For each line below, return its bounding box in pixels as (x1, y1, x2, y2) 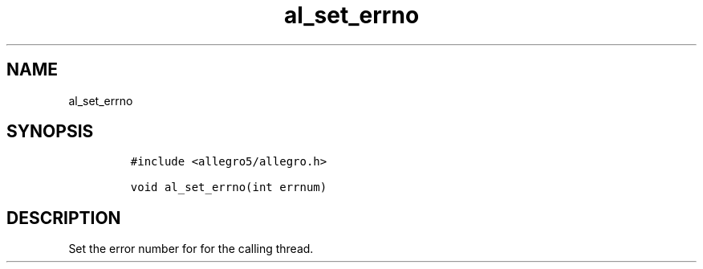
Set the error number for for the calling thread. (68, 242, 314, 256)
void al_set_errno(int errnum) (130, 181, 327, 194)
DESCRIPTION (6, 207, 121, 228)
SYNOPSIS (6, 121, 94, 142)
